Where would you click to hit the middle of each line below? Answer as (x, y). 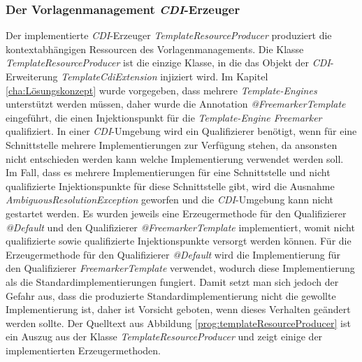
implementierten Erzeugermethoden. (83, 350)
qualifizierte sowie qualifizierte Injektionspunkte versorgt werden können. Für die (179, 241)
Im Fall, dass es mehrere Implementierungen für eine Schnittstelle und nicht (168, 172)
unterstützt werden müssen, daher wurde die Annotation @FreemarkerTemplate (176, 104)
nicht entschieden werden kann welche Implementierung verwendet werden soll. (175, 158)
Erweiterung (32, 76)
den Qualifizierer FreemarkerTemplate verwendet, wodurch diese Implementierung (180, 268)
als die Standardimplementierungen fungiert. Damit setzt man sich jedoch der (172, 281)
